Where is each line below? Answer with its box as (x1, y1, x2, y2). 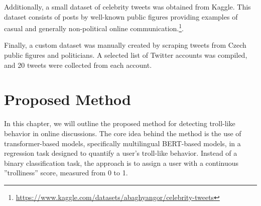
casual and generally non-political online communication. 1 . (4, 22, 184, 33)
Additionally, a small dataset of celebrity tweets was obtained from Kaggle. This (4, 2, 251, 12)
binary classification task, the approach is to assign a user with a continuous (4, 157, 239, 168)
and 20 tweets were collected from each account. (4, 59, 152, 70)
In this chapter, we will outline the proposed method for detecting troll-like (4, 118, 235, 129)
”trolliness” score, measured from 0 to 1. (4, 167, 128, 178)
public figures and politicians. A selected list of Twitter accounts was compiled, (4, 50, 247, 60)
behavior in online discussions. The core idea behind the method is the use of (4, 128, 241, 138)
